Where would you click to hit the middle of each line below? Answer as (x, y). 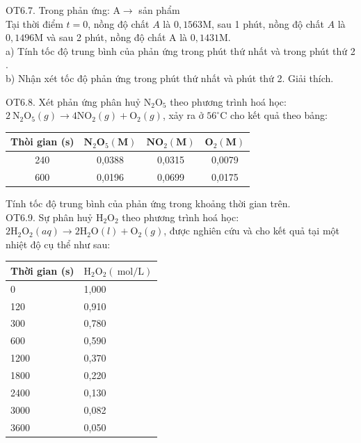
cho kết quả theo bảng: (279, 115)
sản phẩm (159, 10)
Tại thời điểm (34, 23)
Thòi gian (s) (42, 142)
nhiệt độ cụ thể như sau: (58, 244)
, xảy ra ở (183, 115)
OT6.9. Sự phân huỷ (49, 217)
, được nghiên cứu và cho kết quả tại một (252, 231)
